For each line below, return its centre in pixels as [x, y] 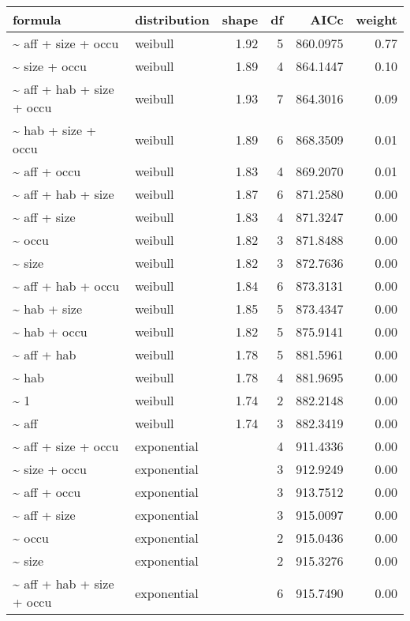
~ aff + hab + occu [66, 286]
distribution [172, 19]
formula [37, 19]
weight [376, 19]
